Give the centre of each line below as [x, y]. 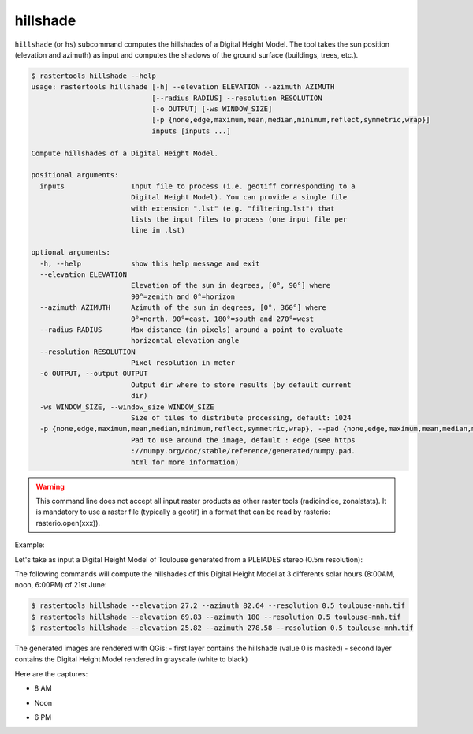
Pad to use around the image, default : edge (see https [243, 440]
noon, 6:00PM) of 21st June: [61, 585]
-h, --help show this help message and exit [150, 263]
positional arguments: [75, 175]
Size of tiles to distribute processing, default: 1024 [241, 418]
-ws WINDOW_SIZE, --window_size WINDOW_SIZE [127, 407]
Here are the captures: [51, 673]
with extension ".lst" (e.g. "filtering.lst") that [233, 208]
